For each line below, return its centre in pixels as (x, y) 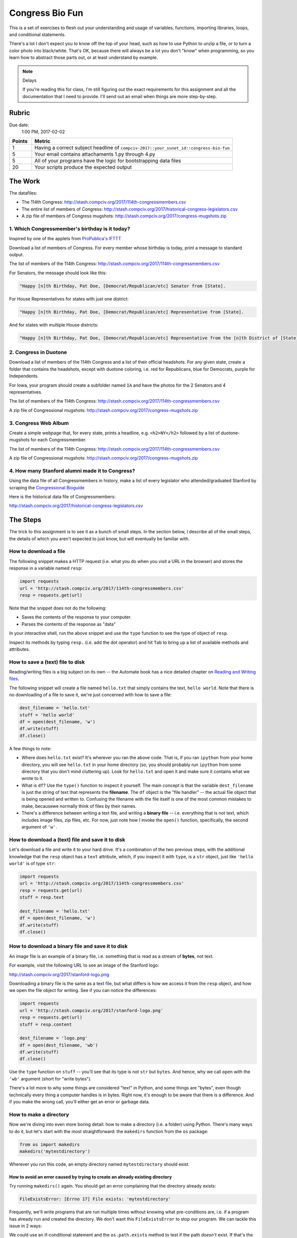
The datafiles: (23, 193)
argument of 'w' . (39, 827)
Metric (42, 141)
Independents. (24, 376)
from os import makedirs (50, 1144)
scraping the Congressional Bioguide (47, 487)
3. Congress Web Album (39, 423)
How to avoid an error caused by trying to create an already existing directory (91, 1177)
